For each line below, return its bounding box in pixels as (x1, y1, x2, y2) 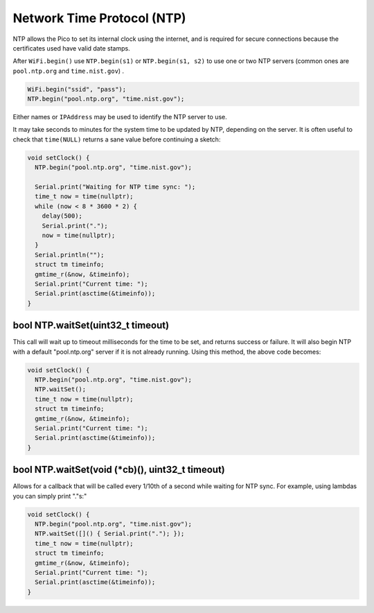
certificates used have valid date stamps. (12, 44, 131, 52)
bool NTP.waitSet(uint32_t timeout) (12, 320, 170, 331)
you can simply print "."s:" (12, 492, 87, 500)
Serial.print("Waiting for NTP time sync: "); (35, 183, 196, 191)
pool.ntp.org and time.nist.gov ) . (12, 67, 125, 75)
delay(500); (42, 212, 83, 220)
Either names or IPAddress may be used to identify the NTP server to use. (12, 113, 228, 121)
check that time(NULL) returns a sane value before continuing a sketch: (12, 135, 221, 144)
